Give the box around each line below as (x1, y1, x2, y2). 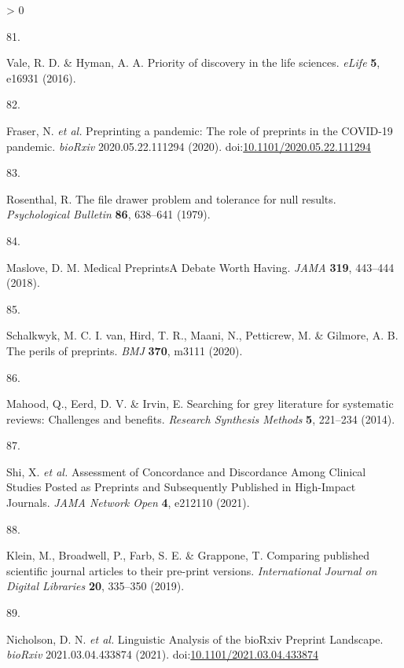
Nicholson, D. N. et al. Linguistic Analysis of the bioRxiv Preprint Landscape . (6, 630, 384, 647)
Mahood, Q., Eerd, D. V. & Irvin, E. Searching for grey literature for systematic (6, 395, 394, 412)
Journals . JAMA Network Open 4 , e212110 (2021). (6, 494, 250, 511)
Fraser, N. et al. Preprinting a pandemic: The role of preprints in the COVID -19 (6, 122, 393, 138)
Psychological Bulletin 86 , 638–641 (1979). (6, 206, 211, 222)
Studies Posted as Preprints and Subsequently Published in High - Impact (6, 479, 356, 495)
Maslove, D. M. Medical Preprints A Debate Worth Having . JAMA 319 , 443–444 (6, 259, 395, 275)
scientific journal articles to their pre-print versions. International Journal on (6, 562, 377, 578)
